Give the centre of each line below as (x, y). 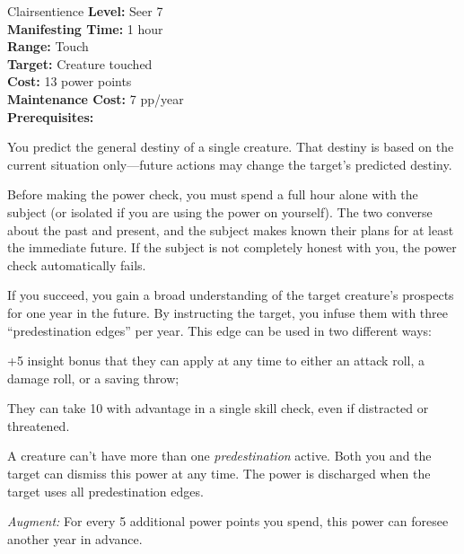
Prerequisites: (51, 116)
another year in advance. (75, 538)
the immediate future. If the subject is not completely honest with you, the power (232, 247)
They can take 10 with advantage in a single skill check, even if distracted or (218, 408)
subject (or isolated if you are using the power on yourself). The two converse (220, 211)
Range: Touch (48, 46)
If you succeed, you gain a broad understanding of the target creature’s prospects (231, 295)
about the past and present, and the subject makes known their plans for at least (231, 229)
